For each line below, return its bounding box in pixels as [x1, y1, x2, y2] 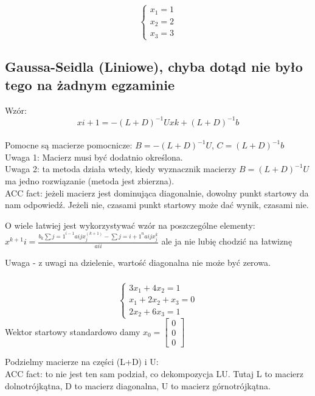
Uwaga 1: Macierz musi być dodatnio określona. [5, 150, 183, 163]
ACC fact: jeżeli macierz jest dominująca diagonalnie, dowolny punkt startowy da [5, 186, 309, 199]
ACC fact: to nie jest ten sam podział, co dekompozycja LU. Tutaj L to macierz [5, 367, 303, 380]
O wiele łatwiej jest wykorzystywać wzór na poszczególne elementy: [5, 218, 255, 231]
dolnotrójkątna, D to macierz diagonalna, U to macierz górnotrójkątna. [5, 379, 271, 392]
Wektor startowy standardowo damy [5, 325, 140, 338]
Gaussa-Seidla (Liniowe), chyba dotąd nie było [5, 57, 303, 76]
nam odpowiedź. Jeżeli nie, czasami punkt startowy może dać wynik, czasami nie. [5, 198, 309, 211]
